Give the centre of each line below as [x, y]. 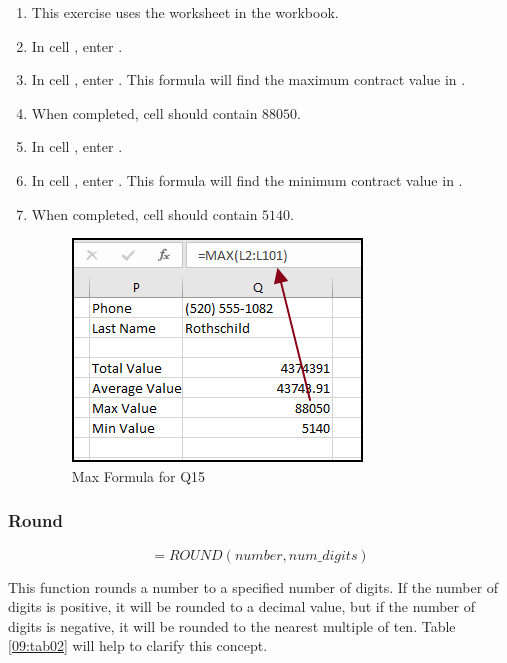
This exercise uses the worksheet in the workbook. [185, 12]
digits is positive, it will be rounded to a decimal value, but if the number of [241, 606]
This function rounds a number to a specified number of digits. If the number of [253, 586]
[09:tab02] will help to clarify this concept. [138, 645]
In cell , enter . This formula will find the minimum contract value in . [247, 179]
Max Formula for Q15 [138, 475]
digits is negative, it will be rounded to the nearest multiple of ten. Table [232, 625]
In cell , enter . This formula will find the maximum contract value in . [248, 79]
